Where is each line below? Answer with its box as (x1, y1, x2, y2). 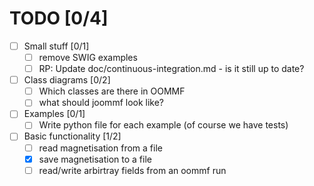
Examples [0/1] (23, 108, 86, 120)
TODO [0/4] (9, 7, 109, 30)
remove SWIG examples (38, 52, 138, 63)
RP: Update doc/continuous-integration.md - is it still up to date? (38, 63, 305, 75)
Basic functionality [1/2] (23, 130, 122, 142)
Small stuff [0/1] (23, 40, 90, 52)
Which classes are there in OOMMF (38, 85, 186, 97)
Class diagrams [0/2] (23, 74, 111, 86)
